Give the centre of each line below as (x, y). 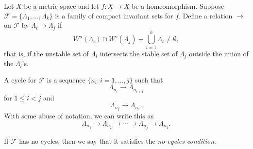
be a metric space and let (61, 6)
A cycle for (20, 79)
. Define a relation (206, 15)
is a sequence (66, 79)
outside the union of (219, 53)
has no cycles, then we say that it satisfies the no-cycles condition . (118, 141)
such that (149, 79)
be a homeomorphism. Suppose (178, 6)
